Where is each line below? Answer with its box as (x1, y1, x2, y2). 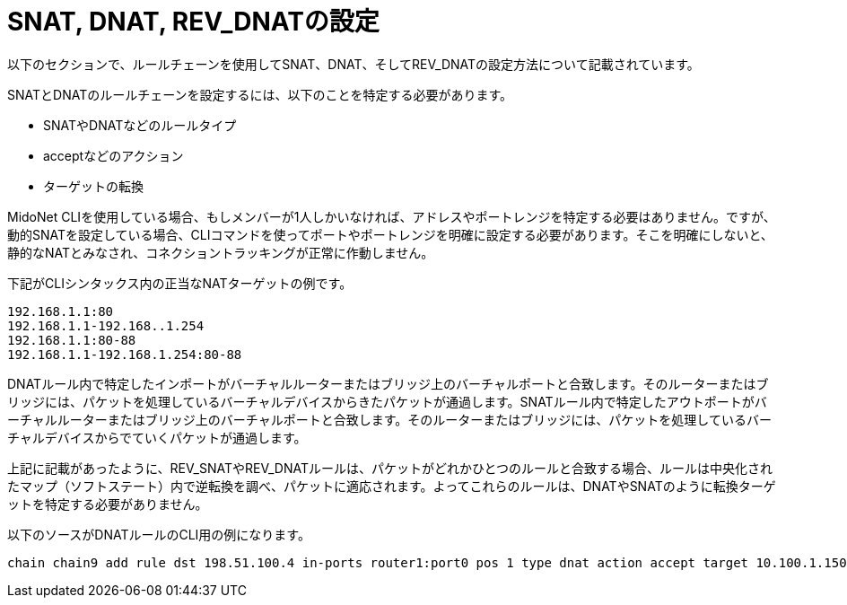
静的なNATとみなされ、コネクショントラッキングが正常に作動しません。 (7, 244, 434, 260)
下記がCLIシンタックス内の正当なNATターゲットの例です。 (7, 275, 353, 291)
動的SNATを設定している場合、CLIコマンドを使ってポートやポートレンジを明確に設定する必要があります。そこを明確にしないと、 (7, 226, 773, 242)
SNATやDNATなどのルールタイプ (43, 117, 237, 133)
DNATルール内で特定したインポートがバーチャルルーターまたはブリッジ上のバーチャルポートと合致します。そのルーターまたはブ (7, 375, 769, 391)
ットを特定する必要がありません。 (7, 495, 208, 512)
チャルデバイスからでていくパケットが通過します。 (7, 429, 307, 445)
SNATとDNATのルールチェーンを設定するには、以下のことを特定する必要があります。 (7, 86, 513, 102)
